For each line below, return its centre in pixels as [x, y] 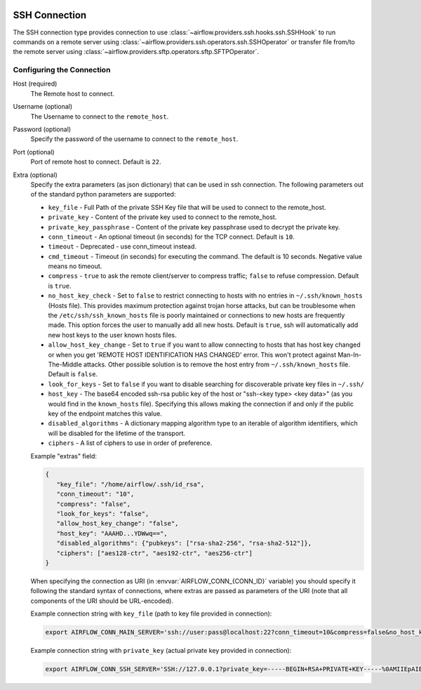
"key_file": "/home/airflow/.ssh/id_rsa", [131, 484]
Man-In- [349, 354]
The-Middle [65, 364]
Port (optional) [34, 152]
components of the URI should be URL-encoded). [102, 601]
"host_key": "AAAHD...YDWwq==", [112, 533]
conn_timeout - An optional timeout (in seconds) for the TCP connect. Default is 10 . [171, 237]
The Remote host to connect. [73, 93]
